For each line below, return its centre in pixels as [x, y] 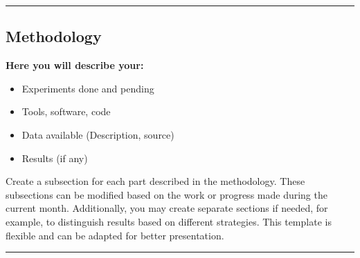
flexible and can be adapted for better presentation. [115, 235]
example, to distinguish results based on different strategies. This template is [169, 221]
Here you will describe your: [75, 65]
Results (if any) [55, 158]
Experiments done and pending [88, 88]
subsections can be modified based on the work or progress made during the [166, 194]
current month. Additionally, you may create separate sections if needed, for [167, 208]
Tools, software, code [66, 111]
